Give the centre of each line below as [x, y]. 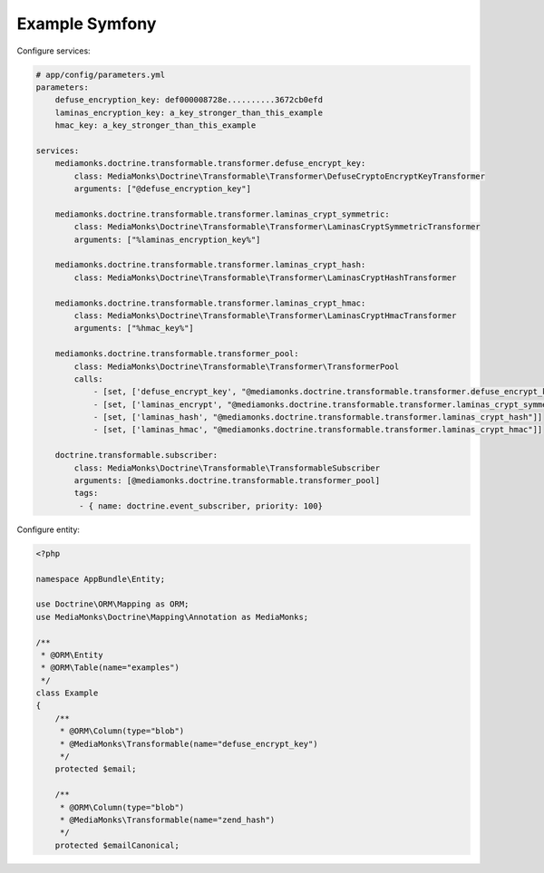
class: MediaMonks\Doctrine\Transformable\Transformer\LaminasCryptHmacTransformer [265, 315]
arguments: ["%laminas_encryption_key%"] [167, 239]
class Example [67, 693]
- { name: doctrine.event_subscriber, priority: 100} [201, 506]
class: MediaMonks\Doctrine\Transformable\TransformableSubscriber [227, 468]
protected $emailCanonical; [117, 845]
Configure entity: [49, 529]
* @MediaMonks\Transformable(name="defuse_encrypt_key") [189, 744]
